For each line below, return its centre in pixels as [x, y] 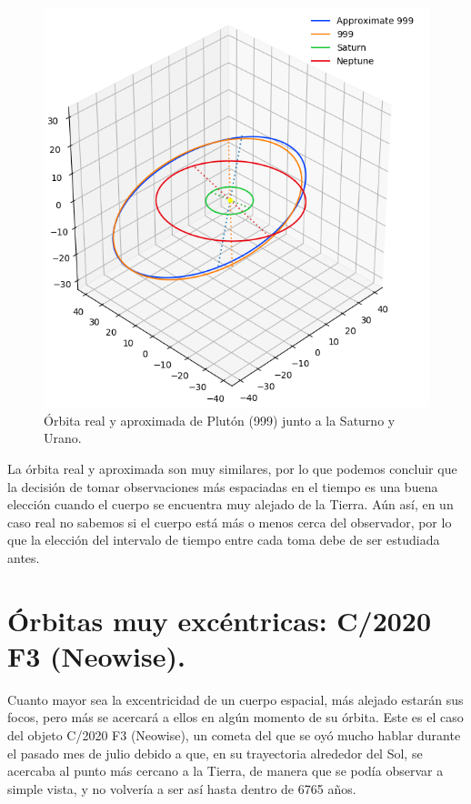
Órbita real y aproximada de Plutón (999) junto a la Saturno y [220, 420]
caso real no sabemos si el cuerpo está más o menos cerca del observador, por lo [230, 522]
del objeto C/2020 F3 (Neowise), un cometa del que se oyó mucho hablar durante [234, 734]
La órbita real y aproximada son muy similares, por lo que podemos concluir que [232, 468]
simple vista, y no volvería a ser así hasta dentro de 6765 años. [182, 788]
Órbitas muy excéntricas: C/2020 [220, 620]
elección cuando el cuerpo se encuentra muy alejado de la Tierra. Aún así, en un [230, 504]
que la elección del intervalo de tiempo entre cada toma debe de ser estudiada [224, 540]
